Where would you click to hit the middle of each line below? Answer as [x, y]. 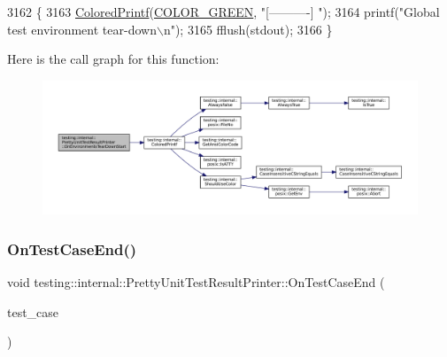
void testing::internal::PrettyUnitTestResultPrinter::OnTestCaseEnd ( [196, 282]
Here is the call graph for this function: [113, 59]
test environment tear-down [82, 29]
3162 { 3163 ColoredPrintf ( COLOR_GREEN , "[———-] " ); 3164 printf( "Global [223, 12]
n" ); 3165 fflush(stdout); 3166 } [248, 29]
